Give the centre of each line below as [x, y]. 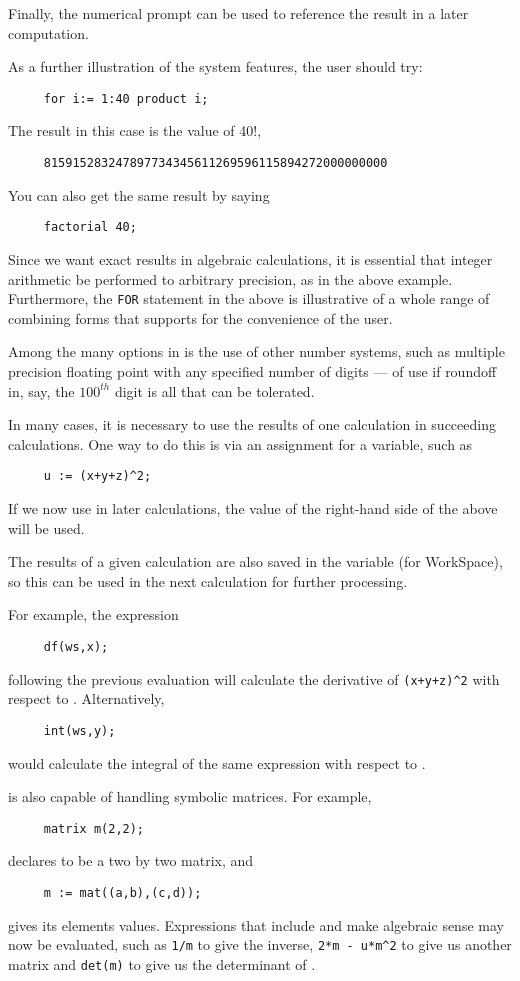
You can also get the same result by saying [139, 194]
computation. [48, 32]
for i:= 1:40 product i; [126, 98]
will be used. [46, 527]
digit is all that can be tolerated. [214, 390]
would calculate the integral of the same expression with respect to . [217, 762]
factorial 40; [90, 227]
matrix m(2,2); [94, 828]
